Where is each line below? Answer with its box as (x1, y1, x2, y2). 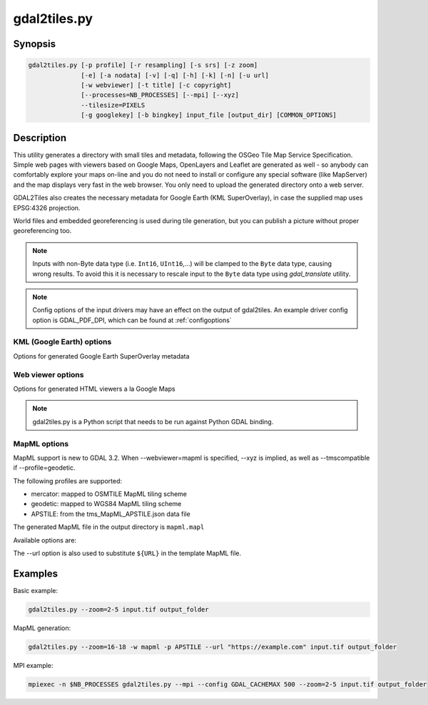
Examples (13, 567, 58, 580)
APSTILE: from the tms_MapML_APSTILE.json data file (31, 510, 190, 518)
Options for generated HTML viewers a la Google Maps (13, 384, 175, 393)
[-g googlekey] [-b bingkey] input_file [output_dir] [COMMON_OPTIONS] (81, 111, 337, 119)
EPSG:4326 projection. (13, 203, 81, 212)
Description (13, 132, 67, 144)
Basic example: (13, 586, 58, 595)
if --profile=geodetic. (13, 463, 76, 472)
